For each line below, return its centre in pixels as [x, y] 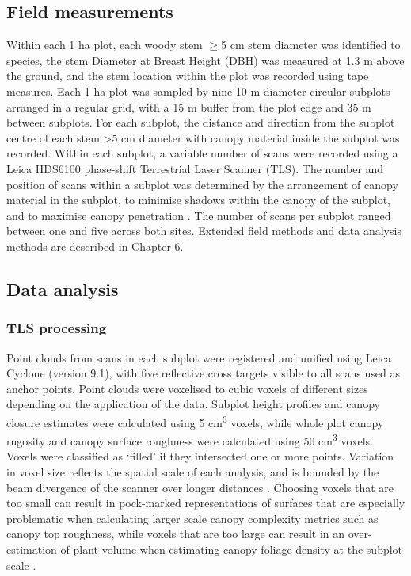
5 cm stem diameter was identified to [311, 45]
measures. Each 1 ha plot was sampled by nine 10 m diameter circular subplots [198, 91]
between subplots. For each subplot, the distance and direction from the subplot [201, 122]
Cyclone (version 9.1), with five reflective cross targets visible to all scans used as [203, 373]
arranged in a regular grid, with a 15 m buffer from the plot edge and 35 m [189, 106]
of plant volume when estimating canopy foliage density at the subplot [232, 549]
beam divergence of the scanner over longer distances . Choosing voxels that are [200, 487]
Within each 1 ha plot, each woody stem [105, 45]
